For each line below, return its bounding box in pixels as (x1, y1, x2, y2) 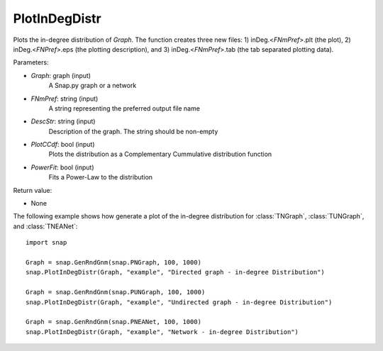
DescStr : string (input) (30, 117, 96, 126)
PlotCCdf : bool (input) (30, 140, 95, 149)
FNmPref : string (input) (30, 94, 99, 103)
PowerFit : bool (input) (30, 163, 94, 172)
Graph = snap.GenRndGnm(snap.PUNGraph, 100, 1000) (26, 288, 206, 296)
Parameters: (13, 58, 49, 67)
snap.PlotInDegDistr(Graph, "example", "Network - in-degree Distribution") (26, 328, 299, 336)
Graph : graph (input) (30, 71, 91, 79)
